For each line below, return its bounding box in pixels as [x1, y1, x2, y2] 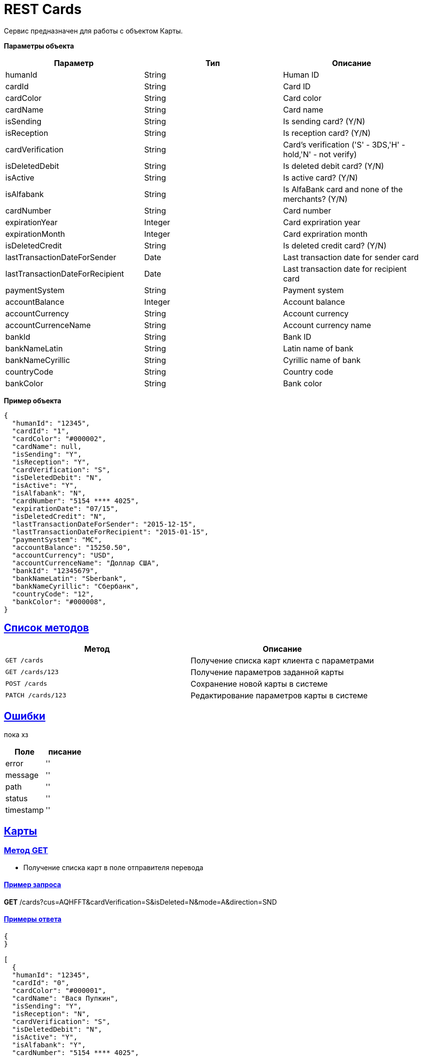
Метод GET [4, 845, 48, 856]
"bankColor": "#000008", [12, 597, 106, 606]
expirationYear [5, 217, 58, 227]
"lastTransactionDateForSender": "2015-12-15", [12, 520, 197, 528]
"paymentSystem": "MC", [12, 535, 102, 544]
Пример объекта [4, 396, 62, 405]
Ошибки [4, 710, 46, 723]
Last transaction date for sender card [283, 252, 419, 262]
